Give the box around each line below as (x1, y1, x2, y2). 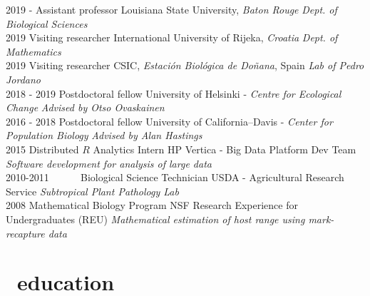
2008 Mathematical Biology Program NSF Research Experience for (6, 198, 298, 213)
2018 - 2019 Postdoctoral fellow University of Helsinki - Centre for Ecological (6, 86, 341, 101)
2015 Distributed (6, 141, 79, 156)
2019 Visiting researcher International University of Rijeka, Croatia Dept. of (6, 30, 338, 45)
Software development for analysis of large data (6, 155, 212, 170)
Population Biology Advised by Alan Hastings (6, 128, 202, 143)
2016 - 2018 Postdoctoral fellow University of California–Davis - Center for (6, 113, 333, 128)
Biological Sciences (6, 16, 88, 31)
